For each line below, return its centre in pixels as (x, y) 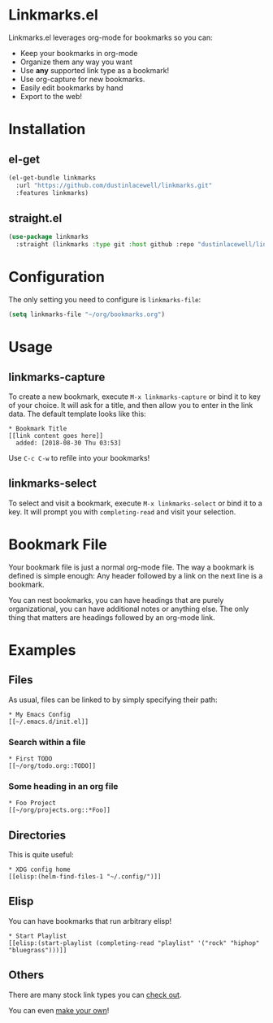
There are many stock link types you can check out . (95, 995)
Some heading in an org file (63, 786)
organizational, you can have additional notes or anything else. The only (129, 609)
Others (26, 975)
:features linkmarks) (52, 193)
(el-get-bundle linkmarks (52, 178)
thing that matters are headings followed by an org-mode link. (112, 617)
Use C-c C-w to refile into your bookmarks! (79, 457)
